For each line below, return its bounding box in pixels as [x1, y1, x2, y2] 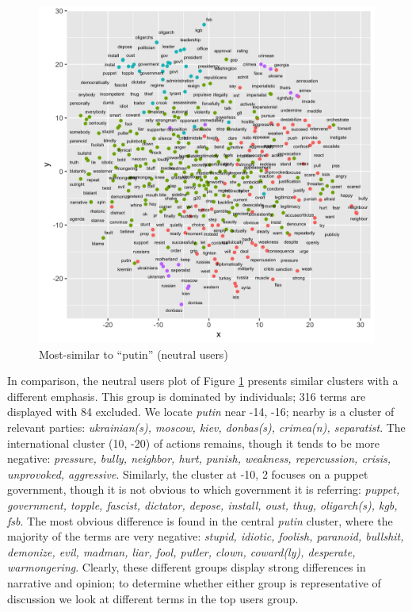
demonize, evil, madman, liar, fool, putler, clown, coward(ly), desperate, [7, 543, 356, 560]
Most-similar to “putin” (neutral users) [39, 345, 228, 362]
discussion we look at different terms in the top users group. [7, 590, 299, 606]
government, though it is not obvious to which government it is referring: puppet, [7, 481, 400, 498]
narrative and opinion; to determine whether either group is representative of [7, 574, 381, 591]
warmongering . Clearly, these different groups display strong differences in [7, 559, 366, 575]
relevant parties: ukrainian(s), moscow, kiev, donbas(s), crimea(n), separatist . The [7, 418, 406, 435]
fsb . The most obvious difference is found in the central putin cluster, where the [7, 512, 393, 529]
